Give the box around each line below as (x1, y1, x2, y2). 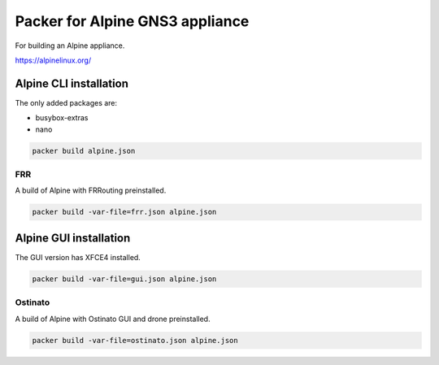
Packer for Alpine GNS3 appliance (15, 12, 250, 30)
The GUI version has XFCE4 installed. (15, 252, 141, 262)
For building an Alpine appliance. (15, 41, 125, 50)
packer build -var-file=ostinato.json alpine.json (32, 336, 239, 345)
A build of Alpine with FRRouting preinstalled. (15, 185, 167, 195)
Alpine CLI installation (15, 76, 129, 90)
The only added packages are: (15, 98, 118, 107)
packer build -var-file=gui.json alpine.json (32, 274, 217, 284)
